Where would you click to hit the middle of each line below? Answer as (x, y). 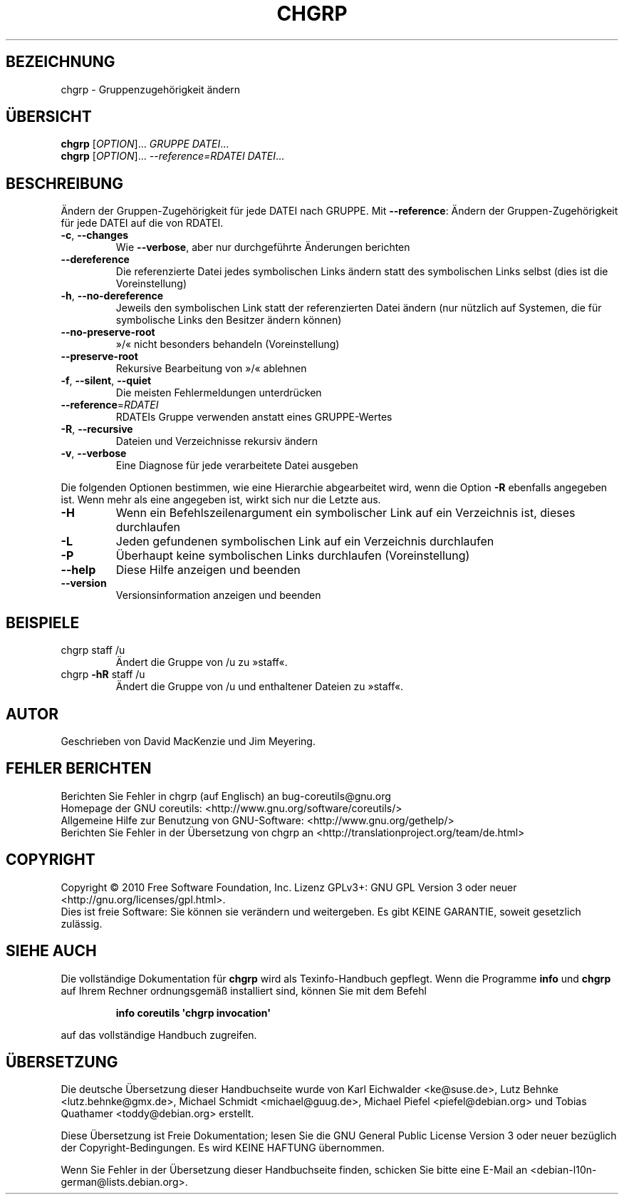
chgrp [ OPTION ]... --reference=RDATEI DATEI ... (173, 156)
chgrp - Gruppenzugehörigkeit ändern (151, 89)
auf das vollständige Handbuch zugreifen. (159, 1035)
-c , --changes (95, 235)
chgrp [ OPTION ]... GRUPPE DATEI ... (145, 144)
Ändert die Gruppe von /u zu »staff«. (202, 662)
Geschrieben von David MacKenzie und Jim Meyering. (188, 741)
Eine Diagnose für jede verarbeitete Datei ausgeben (237, 466)
